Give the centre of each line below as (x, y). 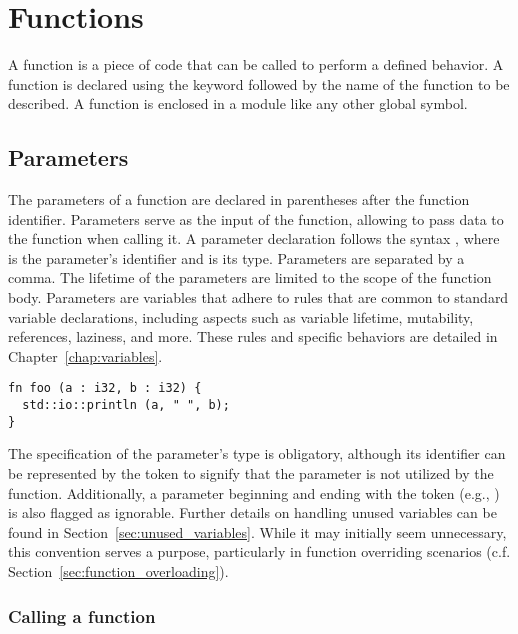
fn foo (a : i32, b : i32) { (105, 388)
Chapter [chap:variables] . (85, 355)
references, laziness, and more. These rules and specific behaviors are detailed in (253, 336)
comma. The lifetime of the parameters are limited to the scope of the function (250, 277)
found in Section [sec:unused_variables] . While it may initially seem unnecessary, (257, 531)
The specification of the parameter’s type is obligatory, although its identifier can (257, 453)
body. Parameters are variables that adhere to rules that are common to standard (258, 297)
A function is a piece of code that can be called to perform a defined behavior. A (256, 64)
